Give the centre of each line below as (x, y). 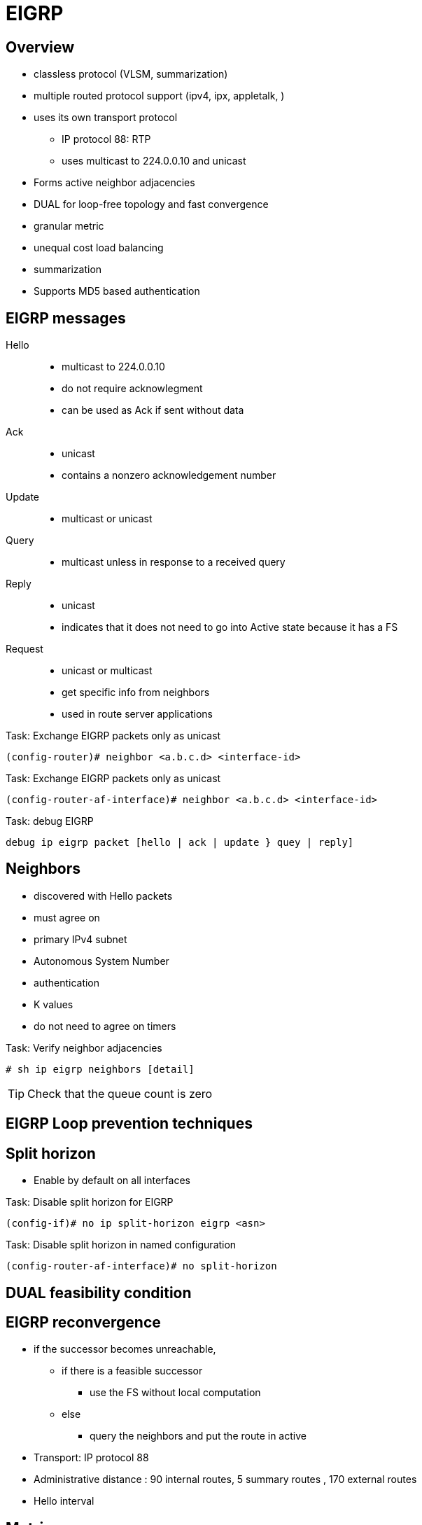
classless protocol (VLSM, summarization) (131, 74)
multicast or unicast (107, 519)
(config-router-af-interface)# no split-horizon (141, 1266)
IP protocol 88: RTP (106, 139)
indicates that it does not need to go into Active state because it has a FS (230, 627)
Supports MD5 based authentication (117, 291)
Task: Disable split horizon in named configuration (121, 1245)
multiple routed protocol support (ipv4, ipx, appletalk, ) (159, 96)
